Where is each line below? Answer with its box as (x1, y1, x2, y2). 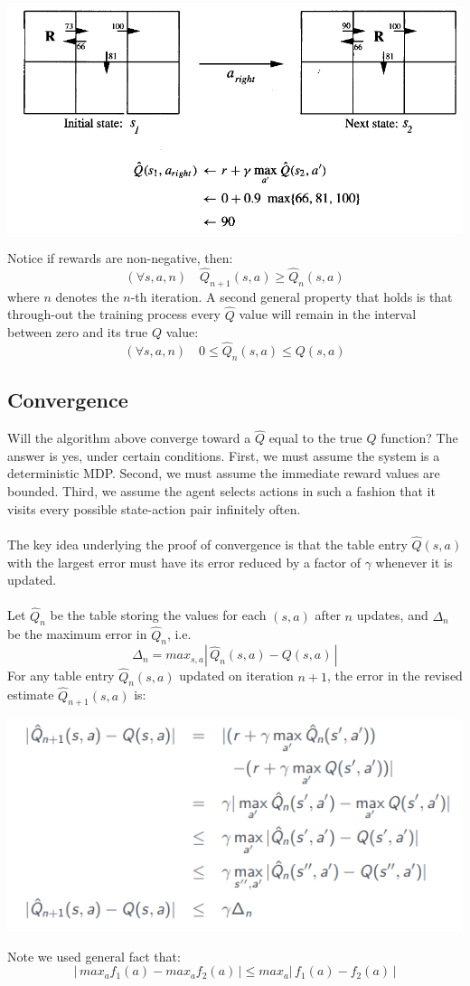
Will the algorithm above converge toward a (7, 428, 251, 447)
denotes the (55, 286, 119, 305)
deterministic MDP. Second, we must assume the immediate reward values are (7, 464, 440, 483)
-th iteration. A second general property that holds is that (130, 286, 453, 305)
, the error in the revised (326, 666, 463, 685)
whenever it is (375, 552, 453, 571)
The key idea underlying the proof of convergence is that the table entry (7, 534, 408, 553)
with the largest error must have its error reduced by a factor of (7, 552, 362, 571)
